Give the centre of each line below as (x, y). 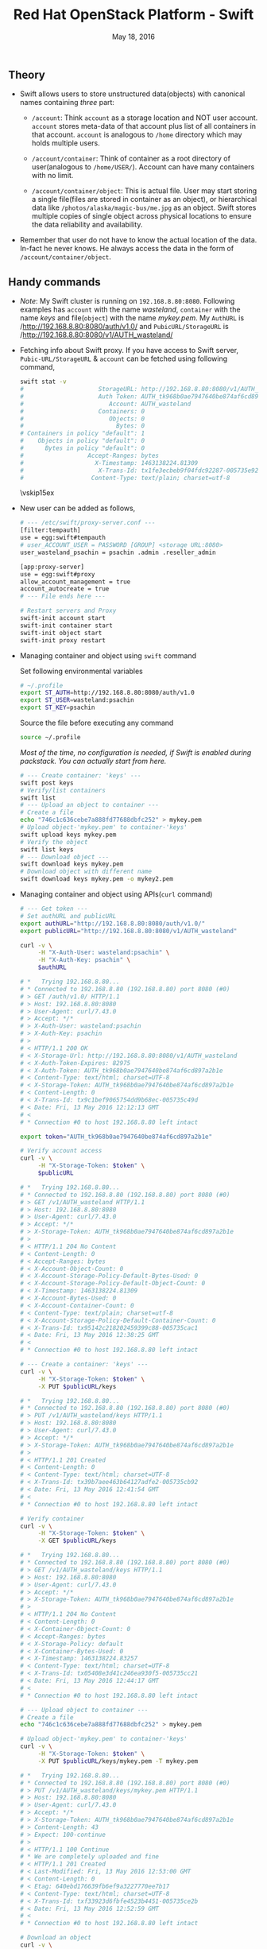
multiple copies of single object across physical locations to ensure (141, 216)
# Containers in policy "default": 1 (82, 434)
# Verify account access (61, 1151)
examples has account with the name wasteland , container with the (130, 310)
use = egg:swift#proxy (57, 574)
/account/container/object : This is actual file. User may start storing (144, 191)
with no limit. (52, 176)
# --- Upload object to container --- (84, 1710)
